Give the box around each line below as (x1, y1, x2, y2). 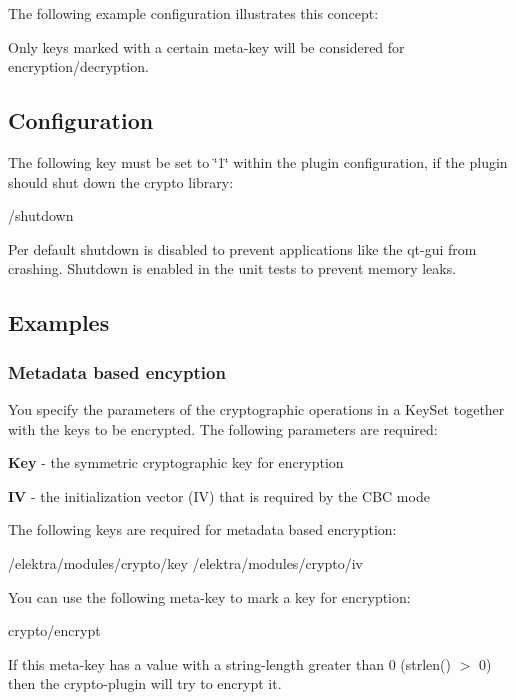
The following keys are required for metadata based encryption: (8, 519, 397, 540)
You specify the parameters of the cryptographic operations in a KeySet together (8, 398, 505, 419)
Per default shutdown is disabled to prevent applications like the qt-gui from (8, 238, 477, 259)
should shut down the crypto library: (8, 171, 234, 192)
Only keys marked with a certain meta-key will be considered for (8, 36, 405, 57)
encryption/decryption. (8, 56, 149, 77)
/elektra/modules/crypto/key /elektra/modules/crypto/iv (8, 552, 363, 573)
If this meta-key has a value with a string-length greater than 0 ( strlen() (8, 653, 452, 674)
